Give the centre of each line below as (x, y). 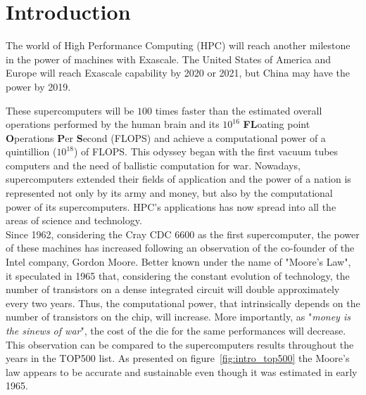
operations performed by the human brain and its (113, 124)
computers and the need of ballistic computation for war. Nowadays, (153, 165)
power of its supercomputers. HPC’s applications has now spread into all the (171, 206)
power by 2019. (38, 86)
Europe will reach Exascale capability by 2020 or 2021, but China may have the (178, 73)
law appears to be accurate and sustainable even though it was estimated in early (182, 371)
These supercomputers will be (70, 110)
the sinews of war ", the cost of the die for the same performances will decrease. (176, 330)
